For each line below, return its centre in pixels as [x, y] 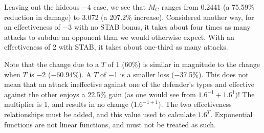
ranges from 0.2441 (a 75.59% [208, 7]
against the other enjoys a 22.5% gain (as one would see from [100, 94]
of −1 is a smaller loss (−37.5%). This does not [174, 74]
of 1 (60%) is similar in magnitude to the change [184, 64]
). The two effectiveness [195, 104]
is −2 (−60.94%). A [60, 74]
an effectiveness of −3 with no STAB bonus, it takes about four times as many [127, 27]
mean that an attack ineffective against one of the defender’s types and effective [129, 84]
